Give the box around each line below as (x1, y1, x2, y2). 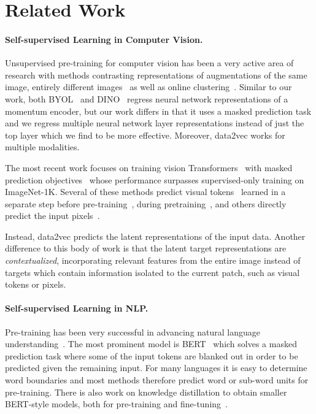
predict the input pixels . (5, 209, 100, 222)
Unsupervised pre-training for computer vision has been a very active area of (5, 56, 294, 69)
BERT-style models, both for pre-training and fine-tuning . (5, 397, 228, 410)
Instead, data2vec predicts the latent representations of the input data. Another (5, 229, 306, 242)
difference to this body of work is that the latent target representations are (5, 242, 287, 255)
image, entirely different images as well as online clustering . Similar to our (5, 80, 292, 93)
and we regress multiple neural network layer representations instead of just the (5, 117, 304, 129)
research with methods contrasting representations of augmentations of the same (5, 68, 307, 81)
